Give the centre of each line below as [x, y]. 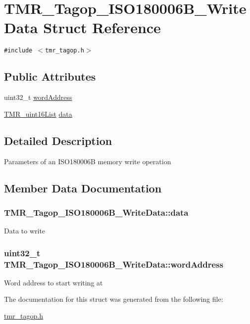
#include [18, 51]
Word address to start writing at [53, 282]
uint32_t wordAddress [38, 97]
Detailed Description [58, 140]
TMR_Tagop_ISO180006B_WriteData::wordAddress [114, 264]
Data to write [25, 231]
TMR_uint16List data [38, 114]
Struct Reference [102, 27]
